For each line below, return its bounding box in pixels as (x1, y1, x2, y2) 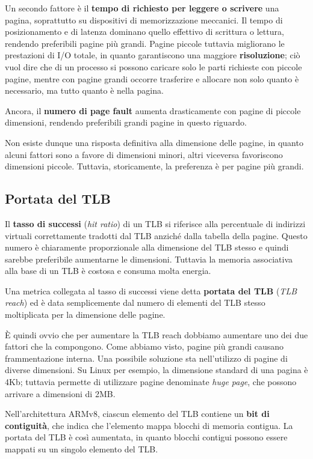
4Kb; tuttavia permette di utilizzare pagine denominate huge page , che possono (5, 375, 297, 388)
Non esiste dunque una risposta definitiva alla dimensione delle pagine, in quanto (5, 136, 303, 148)
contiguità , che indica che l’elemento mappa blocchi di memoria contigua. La (5, 419, 293, 431)
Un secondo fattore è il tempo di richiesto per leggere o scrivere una (5, 2, 279, 14)
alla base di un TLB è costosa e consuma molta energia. (5, 264, 211, 277)
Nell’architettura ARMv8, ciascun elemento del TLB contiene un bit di (5, 407, 270, 420)
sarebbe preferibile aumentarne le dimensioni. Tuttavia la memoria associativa (5, 252, 293, 265)
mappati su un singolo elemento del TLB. (5, 443, 158, 455)
